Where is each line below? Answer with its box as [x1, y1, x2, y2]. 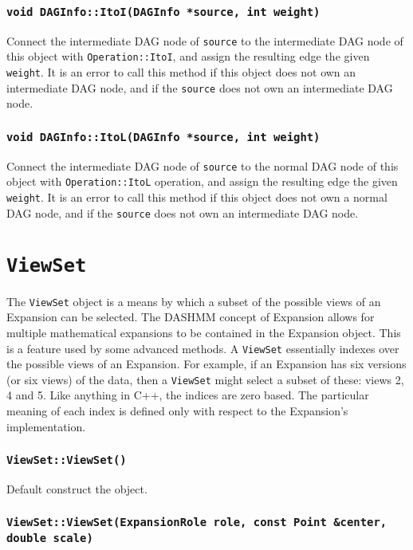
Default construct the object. [6, 480, 147, 497]
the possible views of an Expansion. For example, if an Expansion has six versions [6, 356, 407, 372]
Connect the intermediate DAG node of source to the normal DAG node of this [6, 157, 399, 174]
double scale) [6, 531, 93, 544]
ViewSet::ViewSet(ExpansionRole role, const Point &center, [6, 516, 387, 529]
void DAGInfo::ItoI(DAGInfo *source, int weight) [6, 5, 321, 18]
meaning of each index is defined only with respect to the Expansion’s [6, 403, 348, 418]
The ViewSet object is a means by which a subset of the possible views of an [6, 293, 381, 309]
